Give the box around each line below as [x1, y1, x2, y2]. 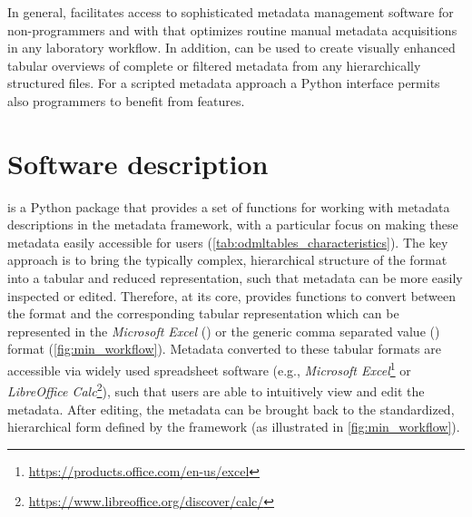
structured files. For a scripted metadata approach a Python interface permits [7, 73, 440, 93]
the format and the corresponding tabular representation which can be [7, 304, 399, 323]
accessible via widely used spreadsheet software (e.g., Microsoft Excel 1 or [7, 358, 411, 379]
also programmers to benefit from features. [7, 91, 245, 110]
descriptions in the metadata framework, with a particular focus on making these [7, 215, 458, 234]
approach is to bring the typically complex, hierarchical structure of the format [7, 250, 447, 269]
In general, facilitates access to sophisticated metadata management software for [7, 3, 454, 21]
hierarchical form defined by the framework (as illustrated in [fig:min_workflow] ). [7, 417, 460, 436]
